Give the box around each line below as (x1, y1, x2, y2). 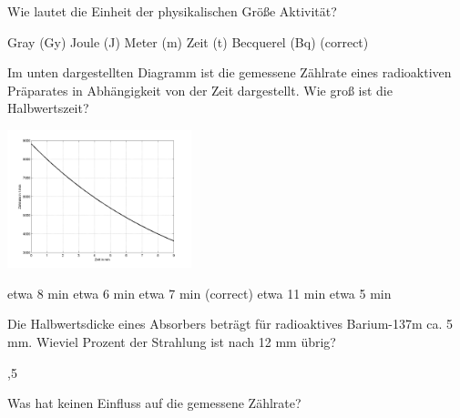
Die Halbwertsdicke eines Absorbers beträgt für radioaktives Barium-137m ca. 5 (7, 314, 454, 333)
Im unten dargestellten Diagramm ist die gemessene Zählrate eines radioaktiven (7, 63, 452, 82)
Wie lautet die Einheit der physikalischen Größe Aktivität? (7, 2, 337, 20)
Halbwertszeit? (7, 98, 89, 117)
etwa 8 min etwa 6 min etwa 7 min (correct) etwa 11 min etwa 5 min (7, 283, 392, 302)
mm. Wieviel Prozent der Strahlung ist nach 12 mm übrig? (7, 331, 336, 351)
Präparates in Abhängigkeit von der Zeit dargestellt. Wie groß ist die (7, 80, 393, 99)
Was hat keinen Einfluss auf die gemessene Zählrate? (7, 393, 302, 413)
